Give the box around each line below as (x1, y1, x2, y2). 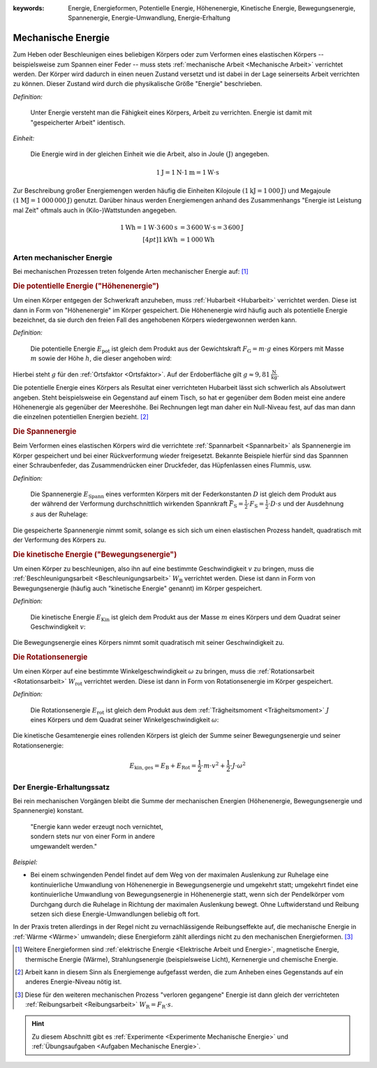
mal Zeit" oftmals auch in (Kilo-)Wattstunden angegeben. (13, 206, 177, 214)
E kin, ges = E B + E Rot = (129, 761, 197, 771)
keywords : (13, 4, 45, 12)
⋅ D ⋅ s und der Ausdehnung (268, 499, 344, 508)
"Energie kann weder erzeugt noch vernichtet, (30, 822, 163, 831)
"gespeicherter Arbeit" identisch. (30, 118, 126, 126)
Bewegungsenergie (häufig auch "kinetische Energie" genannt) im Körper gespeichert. (13, 584, 263, 592)
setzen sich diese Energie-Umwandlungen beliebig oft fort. (30, 909, 200, 918)
